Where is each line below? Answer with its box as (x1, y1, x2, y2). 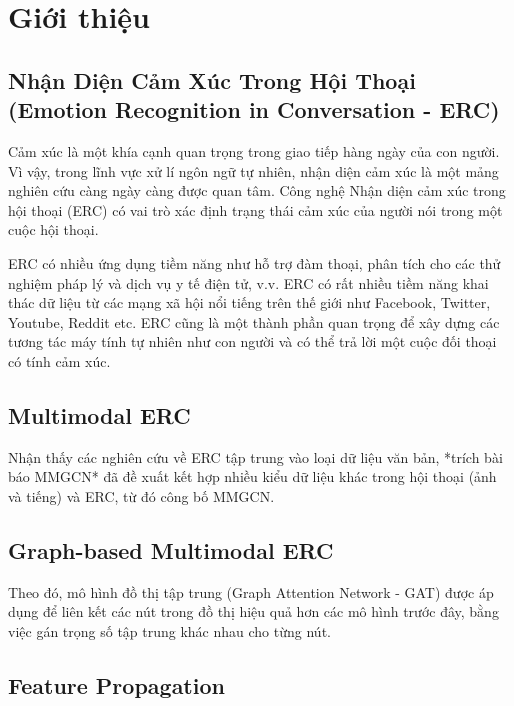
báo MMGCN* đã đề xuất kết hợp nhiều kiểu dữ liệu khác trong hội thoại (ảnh (8, 466, 497, 487)
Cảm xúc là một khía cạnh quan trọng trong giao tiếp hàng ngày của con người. (8, 140, 500, 161)
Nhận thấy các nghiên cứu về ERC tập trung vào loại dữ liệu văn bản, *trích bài (8, 446, 503, 467)
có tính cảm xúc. (8, 350, 111, 371)
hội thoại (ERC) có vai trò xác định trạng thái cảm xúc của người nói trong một (8, 199, 503, 220)
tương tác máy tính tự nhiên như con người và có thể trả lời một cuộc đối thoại (8, 331, 497, 352)
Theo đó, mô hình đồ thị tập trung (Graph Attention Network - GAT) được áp (8, 581, 494, 602)
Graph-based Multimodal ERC (8, 534, 334, 565)
